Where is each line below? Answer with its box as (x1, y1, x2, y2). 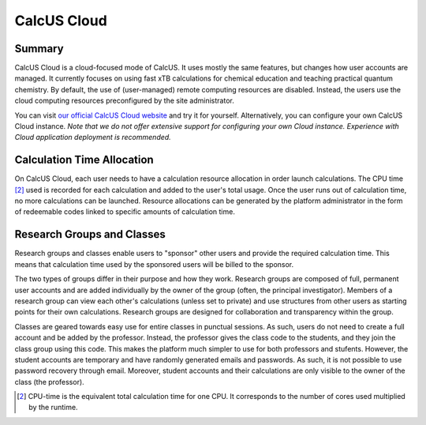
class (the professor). (14, 377, 84, 386)
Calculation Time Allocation (14, 153, 154, 167)
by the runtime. (28, 403, 78, 412)
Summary (14, 42, 64, 55)
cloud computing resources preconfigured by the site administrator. (14, 96, 234, 106)
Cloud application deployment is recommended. (14, 133, 171, 142)
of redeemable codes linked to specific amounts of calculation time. (14, 207, 236, 216)
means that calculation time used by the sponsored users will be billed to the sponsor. (14, 259, 294, 269)
